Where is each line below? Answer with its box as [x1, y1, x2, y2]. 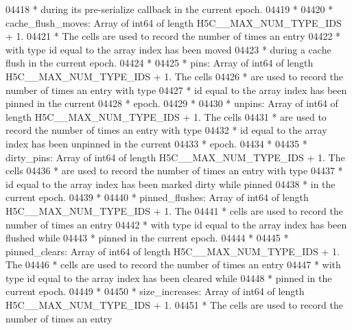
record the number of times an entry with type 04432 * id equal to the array [5, 123, 327, 137]
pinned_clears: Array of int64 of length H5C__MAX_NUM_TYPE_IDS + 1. [5, 244, 340, 258]
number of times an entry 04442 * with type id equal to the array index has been [5, 217, 347, 231]
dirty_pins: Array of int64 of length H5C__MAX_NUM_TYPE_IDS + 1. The [5, 150, 345, 164]
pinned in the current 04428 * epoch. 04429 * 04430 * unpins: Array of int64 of [5, 96, 338, 110]
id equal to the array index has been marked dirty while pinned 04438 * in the [5, 176, 336, 191]
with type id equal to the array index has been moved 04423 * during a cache [5, 42, 331, 56]
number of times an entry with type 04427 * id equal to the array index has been [5, 82, 347, 97]
